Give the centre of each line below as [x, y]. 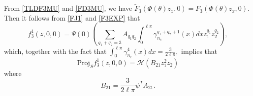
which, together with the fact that [55, 51]
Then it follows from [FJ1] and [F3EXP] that [72, 17]
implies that [199, 51]
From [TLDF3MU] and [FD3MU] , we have [68, 8]
